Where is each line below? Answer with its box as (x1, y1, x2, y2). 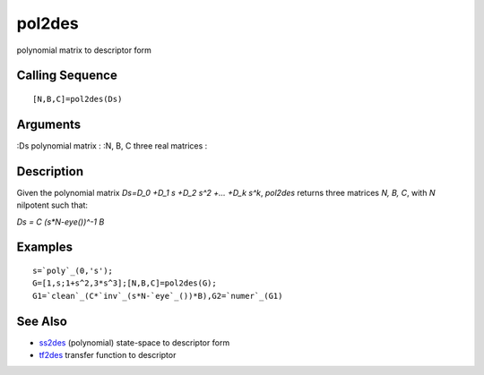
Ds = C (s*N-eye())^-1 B (16, 216, 105, 227)
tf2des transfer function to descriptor (39, 350, 177, 361)
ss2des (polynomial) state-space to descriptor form (39, 337, 230, 348)
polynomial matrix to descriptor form (16, 45, 152, 55)
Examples (16, 240, 73, 255)
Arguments (16, 116, 82, 132)
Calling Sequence (16, 68, 118, 83)
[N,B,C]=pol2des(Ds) (32, 94, 123, 104)
